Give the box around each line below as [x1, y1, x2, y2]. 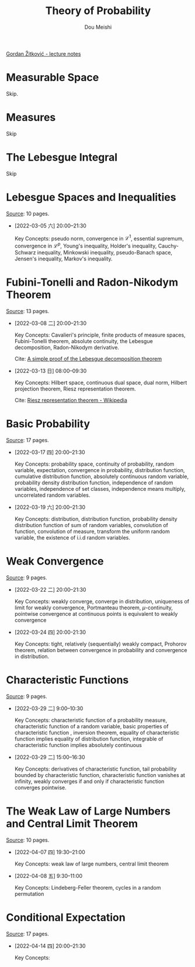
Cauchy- [158, 242, 179, 249]
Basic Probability [6, 418, 90, 430]
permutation [14, 890, 44, 897]
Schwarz [14, 249, 36, 256]
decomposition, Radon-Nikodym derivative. [14, 344, 120, 351]
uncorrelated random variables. [14, 491, 90, 498]
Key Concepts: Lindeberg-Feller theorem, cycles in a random [14, 884, 161, 891]
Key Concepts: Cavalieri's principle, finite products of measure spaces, [14, 331, 186, 338]
